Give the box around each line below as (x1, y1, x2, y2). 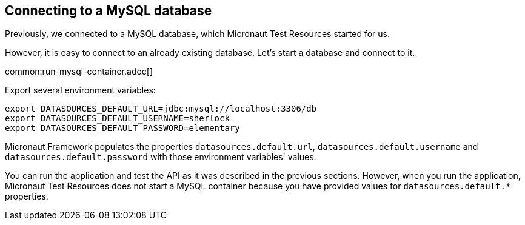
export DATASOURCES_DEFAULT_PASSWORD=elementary (5, 123, 240, 133)
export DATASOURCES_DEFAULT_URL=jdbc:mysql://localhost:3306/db (5, 104, 317, 114)
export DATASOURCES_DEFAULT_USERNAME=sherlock (5, 113, 230, 124)
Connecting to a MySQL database (5, 3, 212, 18)
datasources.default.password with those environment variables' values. (5, 152, 316, 163)
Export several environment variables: (5, 85, 156, 96)
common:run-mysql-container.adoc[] (5, 66, 153, 77)
